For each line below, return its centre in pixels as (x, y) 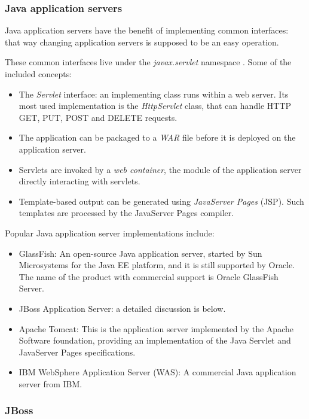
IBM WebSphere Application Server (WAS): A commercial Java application (157, 372)
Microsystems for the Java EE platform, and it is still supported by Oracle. (157, 265)
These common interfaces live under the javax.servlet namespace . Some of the (148, 62)
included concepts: (39, 74)
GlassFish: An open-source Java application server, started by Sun (140, 253)
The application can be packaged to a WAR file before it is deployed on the (157, 137)
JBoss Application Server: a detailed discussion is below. (122, 308)
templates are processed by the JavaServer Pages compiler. (126, 213)
